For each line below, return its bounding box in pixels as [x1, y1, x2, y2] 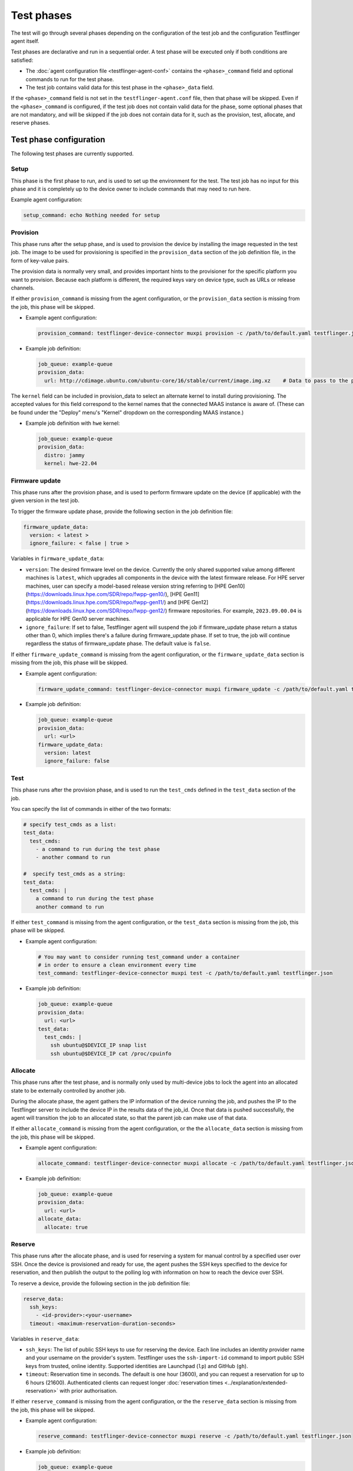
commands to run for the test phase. [25, 75, 114, 82]
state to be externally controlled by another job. [11, 1087, 126, 1094]
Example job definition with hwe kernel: [25, 420, 120, 427]
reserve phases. [11, 119, 50, 127]
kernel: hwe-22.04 [44, 460, 97, 467]
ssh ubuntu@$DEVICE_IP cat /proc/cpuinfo [50, 1050, 172, 1057]
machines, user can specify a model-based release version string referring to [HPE [25, 583, 227, 590]
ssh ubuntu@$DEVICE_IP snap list [50, 1042, 147, 1049]
